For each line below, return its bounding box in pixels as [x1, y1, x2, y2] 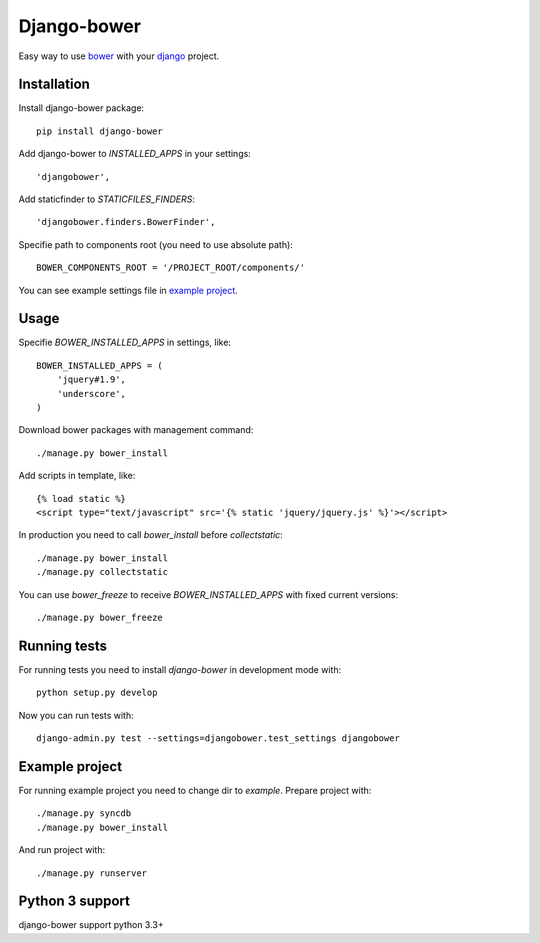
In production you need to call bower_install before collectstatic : [18, 529, 284, 541]
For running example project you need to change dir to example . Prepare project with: [18, 784, 372, 796]
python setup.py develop [36, 687, 158, 699]
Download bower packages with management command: [18, 424, 254, 436]
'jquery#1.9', [56, 374, 127, 385]
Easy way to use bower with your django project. [18, 50, 220, 62]
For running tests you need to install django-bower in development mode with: [18, 663, 342, 675]
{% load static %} [36, 493, 127, 504]
